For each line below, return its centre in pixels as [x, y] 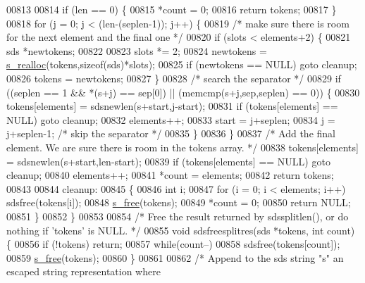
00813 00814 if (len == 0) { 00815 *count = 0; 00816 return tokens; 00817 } [172, 9]
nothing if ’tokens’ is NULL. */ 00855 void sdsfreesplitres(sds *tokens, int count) [181, 230]
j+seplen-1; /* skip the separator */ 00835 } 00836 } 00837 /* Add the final [171, 133]
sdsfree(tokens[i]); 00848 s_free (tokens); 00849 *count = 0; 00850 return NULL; [179, 202]
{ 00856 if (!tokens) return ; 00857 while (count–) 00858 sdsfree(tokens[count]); [173, 244]
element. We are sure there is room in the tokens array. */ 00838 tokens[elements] [182, 147]
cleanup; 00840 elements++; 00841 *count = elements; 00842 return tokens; [170, 175]
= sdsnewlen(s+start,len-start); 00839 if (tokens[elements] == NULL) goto [168, 161]
